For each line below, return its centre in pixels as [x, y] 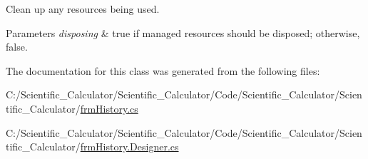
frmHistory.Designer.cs [129, 147]
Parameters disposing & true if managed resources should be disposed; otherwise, [183, 32]
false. [17, 47]
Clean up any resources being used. [83, 9]
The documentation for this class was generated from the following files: [163, 70]
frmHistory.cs [109, 108]
